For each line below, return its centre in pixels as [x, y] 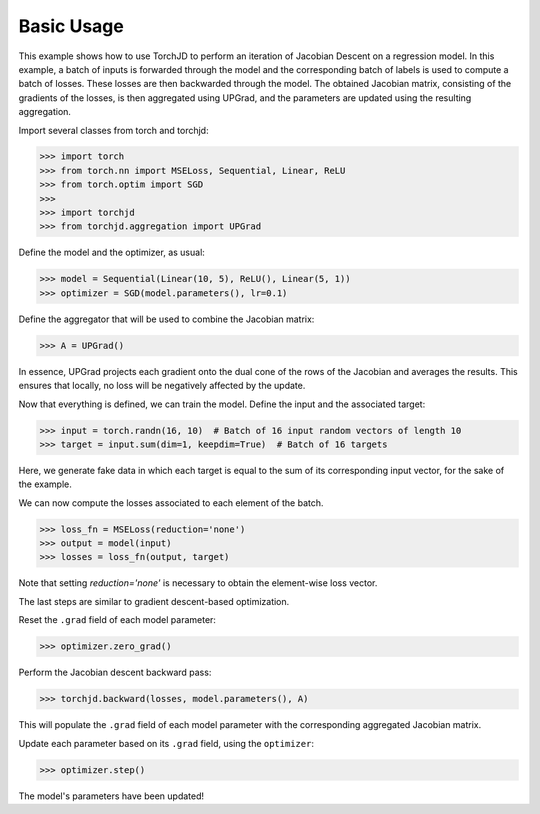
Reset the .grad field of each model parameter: [117, 620]
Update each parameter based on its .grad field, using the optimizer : [166, 743]
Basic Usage [71, 26]
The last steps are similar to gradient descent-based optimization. [154, 601]
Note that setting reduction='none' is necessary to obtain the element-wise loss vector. [198, 583]
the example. [45, 484]
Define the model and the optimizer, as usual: [111, 252]
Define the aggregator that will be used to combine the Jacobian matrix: [166, 319]
